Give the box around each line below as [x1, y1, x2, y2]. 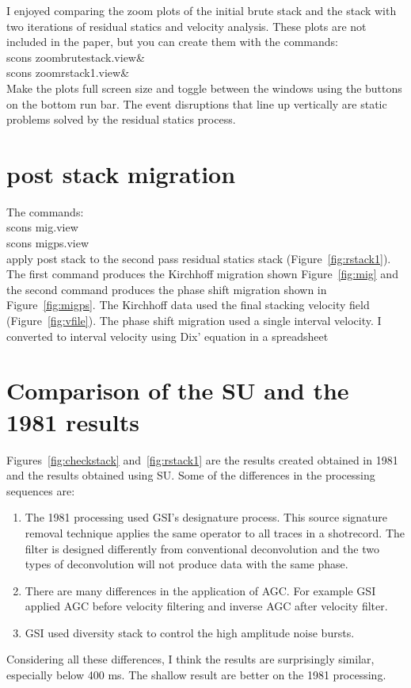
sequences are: [6, 482, 75, 499]
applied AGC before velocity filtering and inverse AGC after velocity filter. [25, 598, 388, 614]
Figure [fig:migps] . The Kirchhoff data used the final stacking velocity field [6, 296, 370, 313]
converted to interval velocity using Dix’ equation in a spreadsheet [6, 327, 329, 344]
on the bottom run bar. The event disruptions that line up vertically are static [6, 95, 387, 112]
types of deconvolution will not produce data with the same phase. [25, 556, 348, 572]
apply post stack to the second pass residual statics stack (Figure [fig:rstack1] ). [6, 250, 391, 266]
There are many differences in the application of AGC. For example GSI [25, 582, 376, 598]
